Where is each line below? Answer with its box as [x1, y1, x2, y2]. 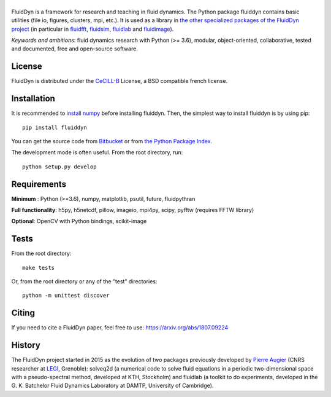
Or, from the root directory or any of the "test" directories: [11, 278, 158, 285]
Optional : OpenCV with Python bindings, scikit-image [11, 218, 147, 225]
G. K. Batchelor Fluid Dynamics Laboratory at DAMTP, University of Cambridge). [11, 382, 214, 390]
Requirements [11, 179, 67, 189]
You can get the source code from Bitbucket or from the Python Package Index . [11, 137, 213, 144]
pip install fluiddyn [22, 124, 87, 131]
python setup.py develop [22, 163, 97, 170]
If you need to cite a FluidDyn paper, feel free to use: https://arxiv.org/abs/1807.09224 [11, 324, 229, 331]
